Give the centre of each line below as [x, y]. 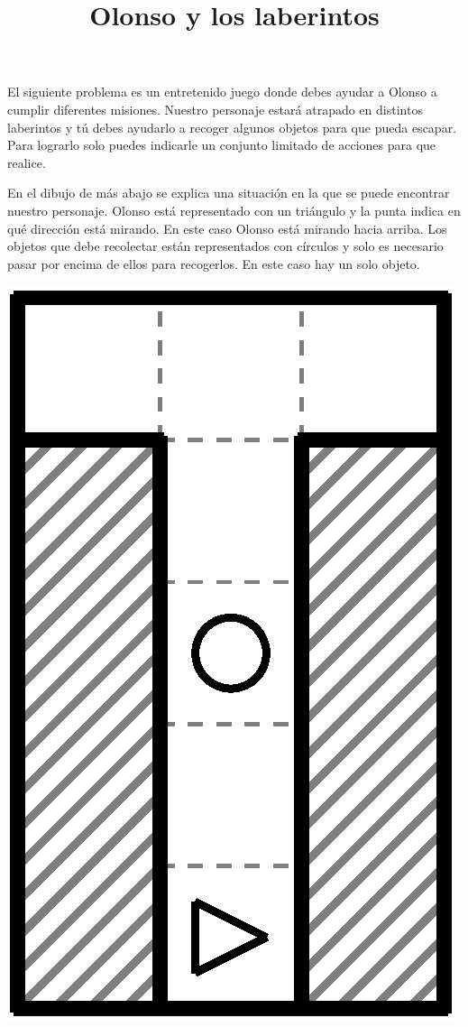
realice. [27, 162]
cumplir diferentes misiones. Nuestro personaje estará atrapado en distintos [215, 109]
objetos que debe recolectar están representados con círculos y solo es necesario [225, 246]
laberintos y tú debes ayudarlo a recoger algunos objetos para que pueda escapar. [232, 127]
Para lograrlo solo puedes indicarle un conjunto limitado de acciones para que [222, 145]
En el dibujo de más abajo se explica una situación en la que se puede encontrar [229, 193]
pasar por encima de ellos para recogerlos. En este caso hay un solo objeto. [214, 263]
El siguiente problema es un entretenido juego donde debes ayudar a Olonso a [222, 92]
